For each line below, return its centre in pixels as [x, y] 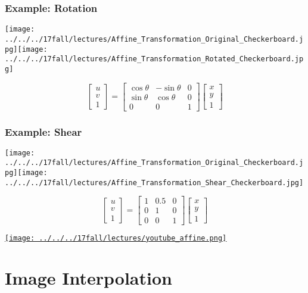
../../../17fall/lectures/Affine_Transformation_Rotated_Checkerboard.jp [154, 59]
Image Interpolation [88, 278]
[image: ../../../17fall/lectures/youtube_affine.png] [116, 238]
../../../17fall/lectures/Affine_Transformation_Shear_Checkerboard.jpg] [154, 183]
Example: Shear [43, 131]
